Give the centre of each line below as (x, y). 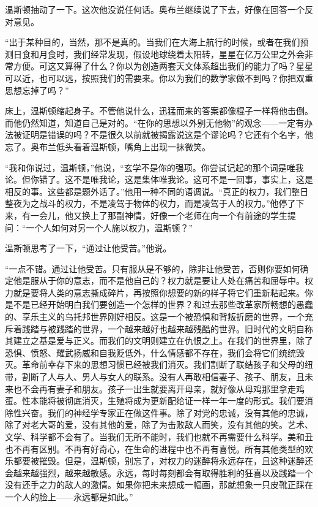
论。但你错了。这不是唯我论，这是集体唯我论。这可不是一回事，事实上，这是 (159, 179)
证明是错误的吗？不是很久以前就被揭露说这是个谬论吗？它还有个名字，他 (167, 135)
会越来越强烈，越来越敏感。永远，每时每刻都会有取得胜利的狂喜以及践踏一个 (159, 472)
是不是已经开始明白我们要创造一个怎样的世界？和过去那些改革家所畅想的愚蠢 (159, 304)
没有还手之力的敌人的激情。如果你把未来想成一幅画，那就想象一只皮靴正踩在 (159, 485)
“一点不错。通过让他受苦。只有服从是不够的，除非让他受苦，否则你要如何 (153, 268)
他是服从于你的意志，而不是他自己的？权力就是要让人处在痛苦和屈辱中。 (159, 280)
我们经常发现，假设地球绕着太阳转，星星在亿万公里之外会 (189, 54)
